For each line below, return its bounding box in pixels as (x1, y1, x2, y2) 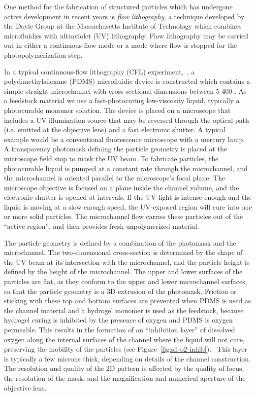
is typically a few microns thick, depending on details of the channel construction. (4, 353, 251, 363)
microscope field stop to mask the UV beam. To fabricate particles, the (4, 153, 219, 163)
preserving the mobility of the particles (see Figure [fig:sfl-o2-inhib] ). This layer (4, 344, 247, 354)
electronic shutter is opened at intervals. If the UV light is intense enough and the (4, 192, 252, 202)
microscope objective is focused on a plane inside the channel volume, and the (4, 182, 239, 192)
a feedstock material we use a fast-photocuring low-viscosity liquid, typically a (4, 95, 240, 106)
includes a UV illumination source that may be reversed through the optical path (4, 114, 249, 125)
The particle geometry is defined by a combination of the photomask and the (4, 237, 236, 248)
